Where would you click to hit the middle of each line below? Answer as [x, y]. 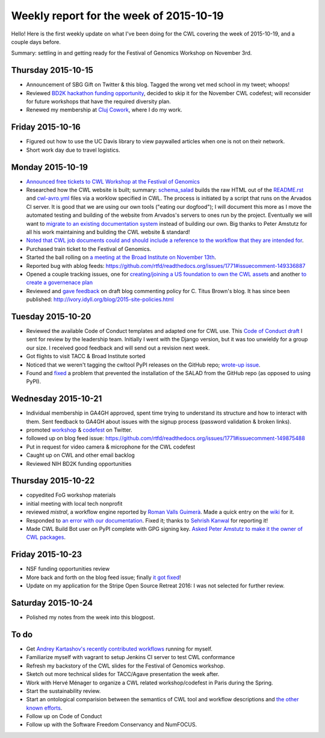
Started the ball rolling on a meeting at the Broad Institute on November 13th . [121, 257]
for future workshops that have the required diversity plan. [99, 102]
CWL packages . [46, 537]
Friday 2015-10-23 [47, 555]
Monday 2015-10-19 [50, 167]
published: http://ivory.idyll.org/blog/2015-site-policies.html [100, 299]
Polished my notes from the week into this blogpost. [91, 618]
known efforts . [44, 708]
